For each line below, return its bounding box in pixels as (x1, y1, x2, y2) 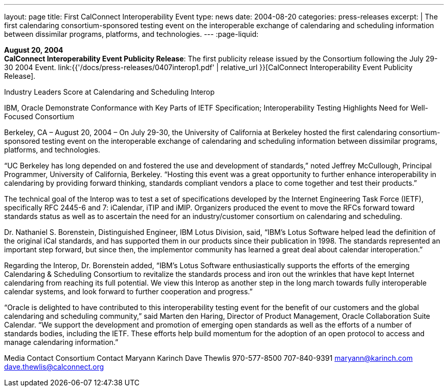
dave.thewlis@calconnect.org (4, 362, 104, 371)
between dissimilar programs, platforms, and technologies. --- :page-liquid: (4, 30, 259, 38)
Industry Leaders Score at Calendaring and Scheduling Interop (4, 88, 215, 96)
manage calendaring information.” (4, 338, 119, 346)
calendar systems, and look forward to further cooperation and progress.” (4, 287, 253, 296)
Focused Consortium (4, 112, 75, 121)
